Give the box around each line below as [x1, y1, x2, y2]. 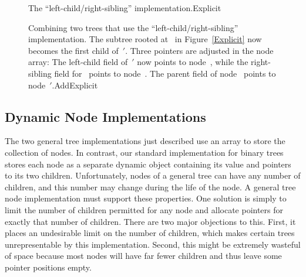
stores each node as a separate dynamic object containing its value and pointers [5, 158, 291, 170]
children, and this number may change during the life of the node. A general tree [5, 180, 296, 193]
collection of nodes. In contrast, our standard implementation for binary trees [5, 146, 284, 158]
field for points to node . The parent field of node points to [54, 67, 276, 79]
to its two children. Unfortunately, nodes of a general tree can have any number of [5, 169, 301, 182]
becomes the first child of [28, 44, 119, 56]
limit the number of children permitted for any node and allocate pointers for [5, 203, 284, 216]
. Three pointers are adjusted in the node [125, 44, 274, 56]
